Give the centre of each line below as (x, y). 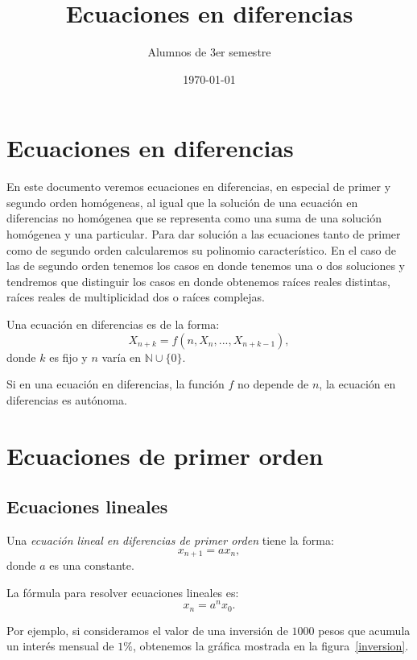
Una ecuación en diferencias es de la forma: (113, 324)
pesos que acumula (364, 630)
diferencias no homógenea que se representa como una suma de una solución (194, 218)
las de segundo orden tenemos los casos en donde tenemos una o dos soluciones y (206, 266)
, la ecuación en (357, 384)
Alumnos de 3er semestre (209, 52)
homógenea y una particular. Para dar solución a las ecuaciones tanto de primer (204, 234)
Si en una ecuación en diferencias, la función (116, 384)
